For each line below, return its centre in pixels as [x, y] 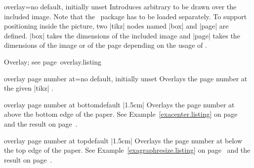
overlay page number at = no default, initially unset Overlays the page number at [126, 78]
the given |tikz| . [29, 88]
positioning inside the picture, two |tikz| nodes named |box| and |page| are [116, 26]
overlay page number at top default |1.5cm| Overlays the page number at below [123, 140]
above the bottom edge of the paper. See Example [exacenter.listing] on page [121, 114]
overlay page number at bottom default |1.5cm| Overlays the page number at [119, 104]
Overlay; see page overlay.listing [53, 61]
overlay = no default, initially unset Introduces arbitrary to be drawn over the [120, 6]
